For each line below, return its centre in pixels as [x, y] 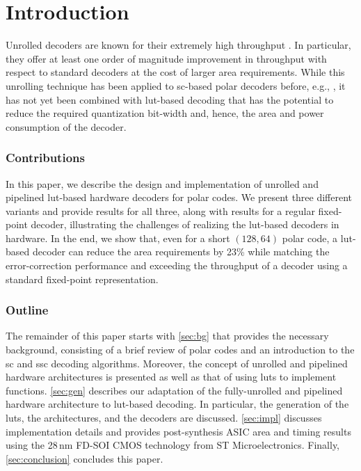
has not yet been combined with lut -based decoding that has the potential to [170, 99]
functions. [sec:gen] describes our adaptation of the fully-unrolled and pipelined [174, 390]
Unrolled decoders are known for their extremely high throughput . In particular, [178, 45]
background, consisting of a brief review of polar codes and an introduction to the [180, 350]
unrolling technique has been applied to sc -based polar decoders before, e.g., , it [176, 85]
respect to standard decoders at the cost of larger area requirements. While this [175, 72]
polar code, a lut [317, 238]
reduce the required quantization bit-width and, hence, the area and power [165, 113]
